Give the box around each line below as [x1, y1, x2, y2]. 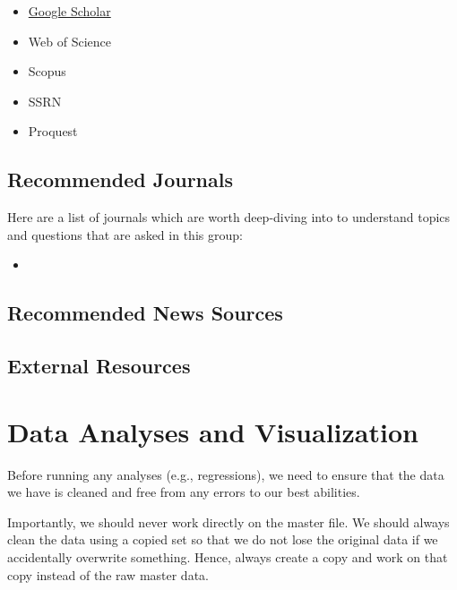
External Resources [7, 352, 191, 380]
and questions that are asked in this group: [7, 225, 243, 244]
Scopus [28, 62, 66, 81]
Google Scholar [28, 2, 111, 20]
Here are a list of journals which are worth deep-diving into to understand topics [7, 208, 451, 227]
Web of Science [28, 31, 111, 50]
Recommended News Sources [7, 299, 283, 327]
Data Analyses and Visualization [7, 413, 418, 449]
